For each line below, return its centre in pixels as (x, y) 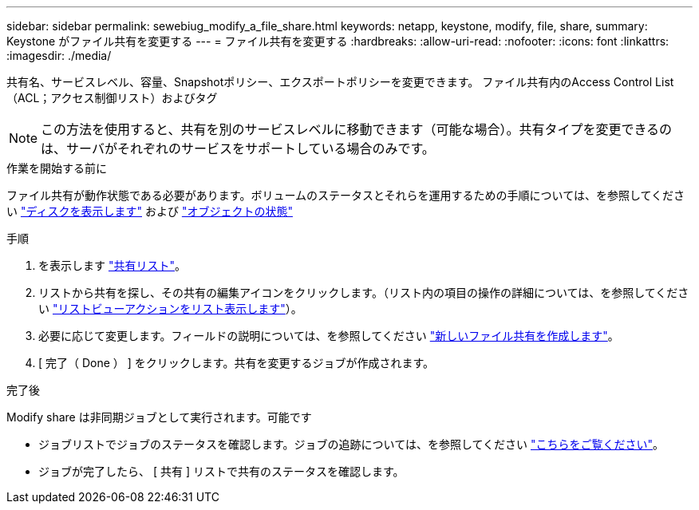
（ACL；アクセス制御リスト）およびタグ (112, 98)
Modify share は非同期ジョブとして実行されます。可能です (159, 417)
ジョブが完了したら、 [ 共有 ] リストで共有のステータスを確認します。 (221, 471)
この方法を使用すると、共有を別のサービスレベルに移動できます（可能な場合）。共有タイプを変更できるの (357, 129)
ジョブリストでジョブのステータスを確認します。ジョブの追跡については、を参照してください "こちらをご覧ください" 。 (351, 444)
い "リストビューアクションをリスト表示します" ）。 (170, 308)
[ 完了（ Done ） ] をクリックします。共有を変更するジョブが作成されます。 (237, 363)
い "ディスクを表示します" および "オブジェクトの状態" (150, 211)
